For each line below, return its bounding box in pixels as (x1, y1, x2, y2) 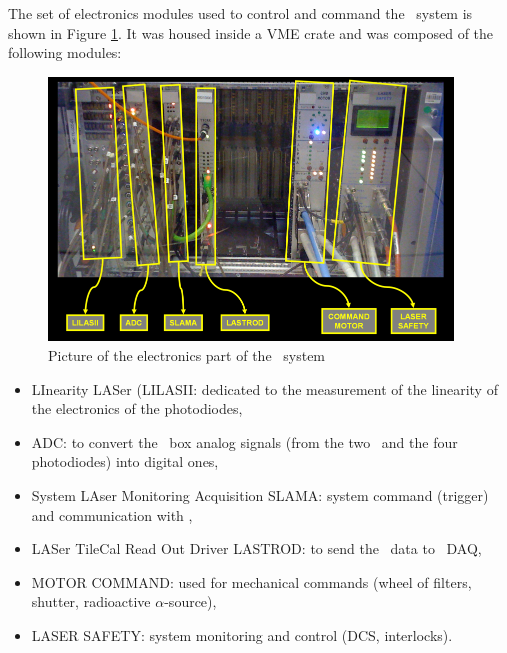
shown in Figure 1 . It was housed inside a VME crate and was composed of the (8, 22, 494, 43)
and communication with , (31, 504, 193, 525)
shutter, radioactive (31, 591, 151, 612)
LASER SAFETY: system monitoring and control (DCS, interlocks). (31, 624, 453, 645)
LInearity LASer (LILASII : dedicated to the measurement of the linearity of (31, 378, 498, 399)
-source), (164, 591, 217, 612)
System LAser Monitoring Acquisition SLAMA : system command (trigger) (31, 484, 489, 505)
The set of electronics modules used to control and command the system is (8, 3, 473, 23)
